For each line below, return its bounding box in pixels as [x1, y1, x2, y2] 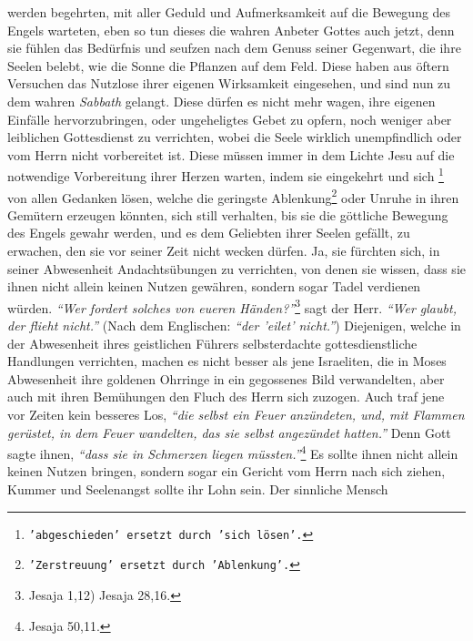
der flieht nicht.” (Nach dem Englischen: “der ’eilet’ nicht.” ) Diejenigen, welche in [7, 316, 461, 335]
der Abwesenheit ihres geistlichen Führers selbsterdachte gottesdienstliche [7, 333, 418, 352]
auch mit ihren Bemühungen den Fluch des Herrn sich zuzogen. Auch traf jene [7, 387, 445, 406]
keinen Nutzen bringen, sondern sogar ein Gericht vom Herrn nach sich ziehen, [7, 462, 446, 481]
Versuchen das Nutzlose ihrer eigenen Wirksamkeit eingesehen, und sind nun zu [7, 74, 451, 93]
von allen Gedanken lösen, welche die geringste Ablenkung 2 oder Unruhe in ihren [7, 185, 459, 207]
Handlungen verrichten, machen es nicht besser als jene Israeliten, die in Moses [7, 351, 447, 371]
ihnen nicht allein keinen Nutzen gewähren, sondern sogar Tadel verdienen [7, 277, 421, 296]
